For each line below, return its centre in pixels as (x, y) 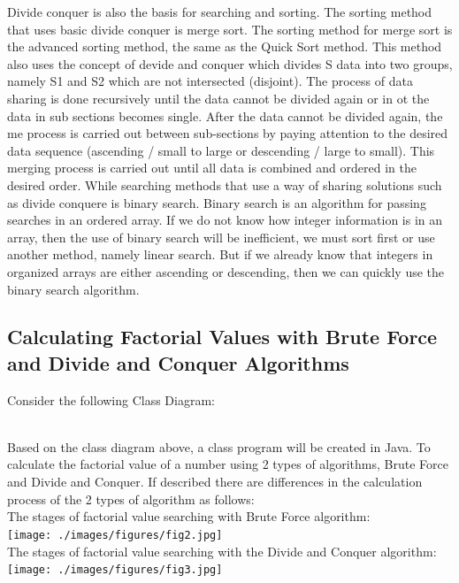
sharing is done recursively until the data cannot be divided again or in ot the (218, 98)
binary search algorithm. (73, 289)
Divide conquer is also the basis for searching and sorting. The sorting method (220, 12)
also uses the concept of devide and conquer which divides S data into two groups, (230, 63)
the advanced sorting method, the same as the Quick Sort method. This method (225, 46)
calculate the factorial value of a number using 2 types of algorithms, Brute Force (228, 464)
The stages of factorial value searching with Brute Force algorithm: (189, 516)
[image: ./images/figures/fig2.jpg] (115, 535)
